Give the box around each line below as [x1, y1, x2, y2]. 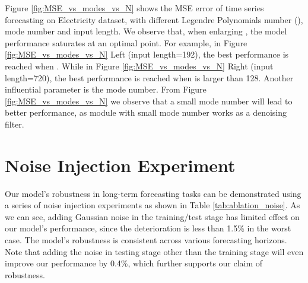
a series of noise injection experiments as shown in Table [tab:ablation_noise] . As [5, 199, 300, 211]
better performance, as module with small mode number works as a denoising [5, 106, 287, 119]
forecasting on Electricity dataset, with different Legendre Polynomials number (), [5, 13, 303, 26]
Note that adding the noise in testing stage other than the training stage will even [5, 245, 304, 257]
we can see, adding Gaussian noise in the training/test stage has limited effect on [5, 210, 300, 222]
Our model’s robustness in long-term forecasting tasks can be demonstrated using [5, 187, 301, 199]
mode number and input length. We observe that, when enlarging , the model [5, 25, 287, 37]
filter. [5, 117, 24, 130]
